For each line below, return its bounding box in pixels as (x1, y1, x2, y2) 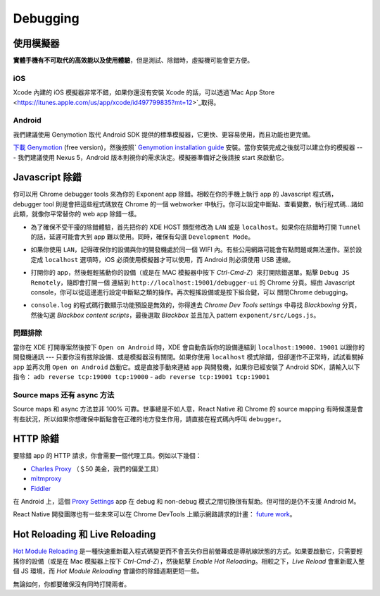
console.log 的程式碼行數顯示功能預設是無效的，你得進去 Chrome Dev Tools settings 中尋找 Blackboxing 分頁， (30, 301, 361, 309)
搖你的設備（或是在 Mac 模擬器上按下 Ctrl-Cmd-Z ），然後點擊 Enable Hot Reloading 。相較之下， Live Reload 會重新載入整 (13, 557, 365, 565)
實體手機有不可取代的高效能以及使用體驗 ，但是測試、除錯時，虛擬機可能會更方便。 (13, 56, 253, 65)
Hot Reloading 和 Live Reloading (13, 528, 156, 540)
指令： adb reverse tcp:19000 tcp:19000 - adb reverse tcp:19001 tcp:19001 (13, 373, 270, 381)
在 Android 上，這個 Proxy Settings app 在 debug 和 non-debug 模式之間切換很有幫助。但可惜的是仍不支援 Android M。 (13, 497, 360, 506)
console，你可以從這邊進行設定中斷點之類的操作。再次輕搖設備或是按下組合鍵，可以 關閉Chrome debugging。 (30, 287, 352, 296)
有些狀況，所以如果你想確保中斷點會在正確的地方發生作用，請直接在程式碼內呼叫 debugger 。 (13, 414, 285, 423)
